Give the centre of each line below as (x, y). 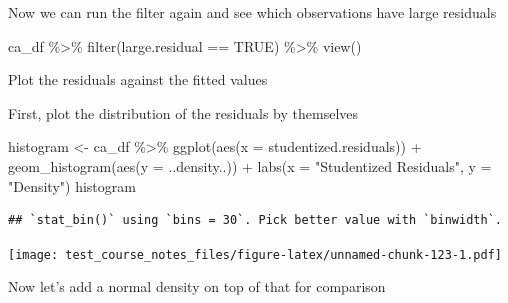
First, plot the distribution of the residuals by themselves (183, 112)
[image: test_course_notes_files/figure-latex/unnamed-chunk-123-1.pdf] (255, 254)
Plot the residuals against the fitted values (138, 79)
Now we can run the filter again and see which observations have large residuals (252, 12)
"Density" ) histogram (72, 185)
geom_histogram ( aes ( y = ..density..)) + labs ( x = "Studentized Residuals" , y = (250, 165)
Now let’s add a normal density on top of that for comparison (197, 286)
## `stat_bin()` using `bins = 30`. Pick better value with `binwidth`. (255, 220)
